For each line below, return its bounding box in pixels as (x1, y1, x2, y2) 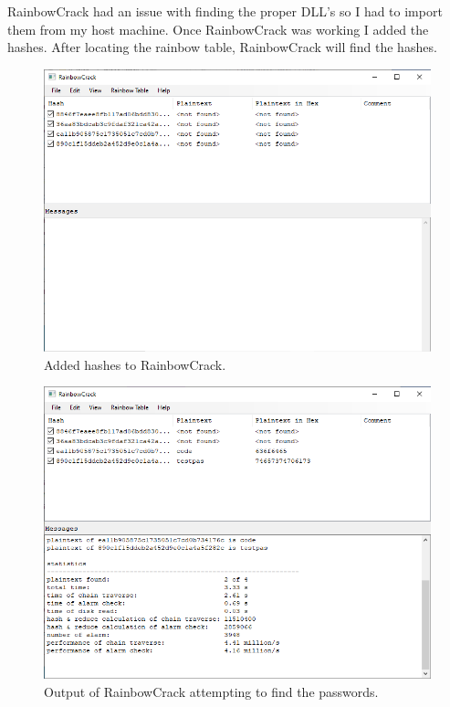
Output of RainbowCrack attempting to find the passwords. (44, 681, 379, 701)
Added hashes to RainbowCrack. (44, 354, 226, 374)
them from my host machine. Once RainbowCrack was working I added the (7, 19, 429, 38)
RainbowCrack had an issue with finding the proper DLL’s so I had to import (7, 2, 443, 20)
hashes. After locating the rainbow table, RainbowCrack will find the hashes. (7, 37, 437, 57)
